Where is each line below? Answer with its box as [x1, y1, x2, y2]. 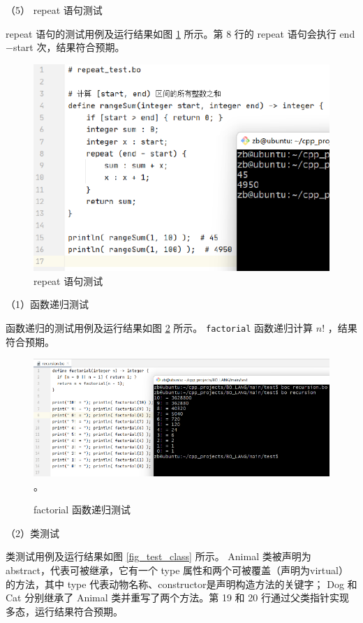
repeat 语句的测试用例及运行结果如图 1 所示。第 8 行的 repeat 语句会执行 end [6, 26, 355, 41]
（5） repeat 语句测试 [6, 3, 103, 17]
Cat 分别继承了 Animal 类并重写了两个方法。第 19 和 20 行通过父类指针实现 [6, 590, 349, 605]
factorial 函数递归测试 [34, 502, 131, 517]
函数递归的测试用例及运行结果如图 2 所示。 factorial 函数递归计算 [6, 320, 313, 335]
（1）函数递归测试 [6, 297, 89, 311]
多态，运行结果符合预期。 [6, 603, 123, 618]
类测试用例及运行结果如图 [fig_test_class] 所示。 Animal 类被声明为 [6, 549, 311, 564]
